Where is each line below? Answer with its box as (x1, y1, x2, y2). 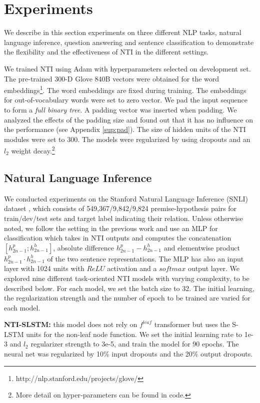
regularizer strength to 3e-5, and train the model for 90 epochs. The (30, 338, 239, 349)
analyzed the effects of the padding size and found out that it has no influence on (4, 114, 253, 124)
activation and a (107, 263, 157, 273)
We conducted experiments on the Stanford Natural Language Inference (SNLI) (4, 193, 248, 203)
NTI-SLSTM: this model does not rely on (4, 319, 137, 329)
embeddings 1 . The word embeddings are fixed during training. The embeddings (4, 83, 246, 95)
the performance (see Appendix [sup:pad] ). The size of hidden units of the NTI (4, 124, 246, 134)
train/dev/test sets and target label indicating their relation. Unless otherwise (4, 212, 243, 223)
